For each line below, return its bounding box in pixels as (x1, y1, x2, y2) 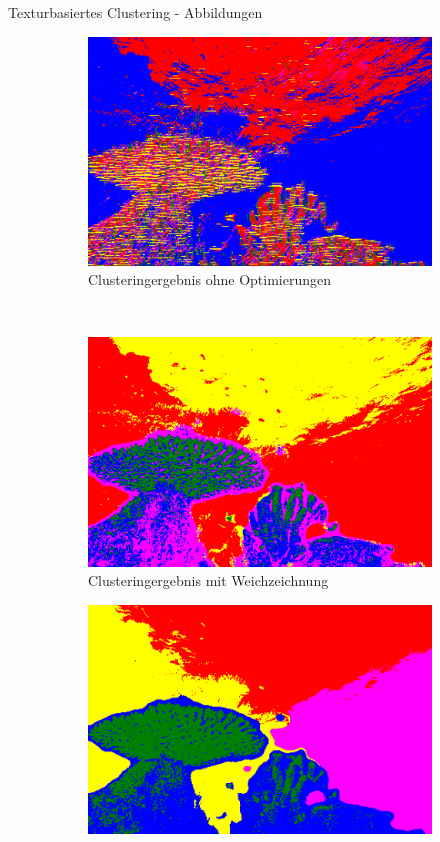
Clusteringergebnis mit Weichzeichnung (88, 570, 329, 591)
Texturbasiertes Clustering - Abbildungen (8, 2, 263, 22)
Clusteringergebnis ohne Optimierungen (88, 269, 331, 290)
